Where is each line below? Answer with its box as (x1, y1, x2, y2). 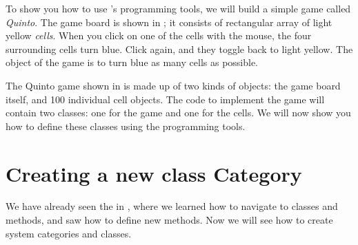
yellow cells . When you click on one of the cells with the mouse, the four (6, 28, 312, 43)
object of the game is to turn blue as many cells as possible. (6, 55, 259, 70)
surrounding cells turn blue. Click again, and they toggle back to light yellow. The (6, 41, 353, 56)
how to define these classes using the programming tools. (6, 118, 246, 133)
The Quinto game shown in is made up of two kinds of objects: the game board (6, 78, 341, 92)
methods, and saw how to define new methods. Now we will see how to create (6, 213, 333, 227)
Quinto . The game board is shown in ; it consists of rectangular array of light (6, 14, 332, 29)
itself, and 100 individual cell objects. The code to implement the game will (6, 92, 325, 106)
